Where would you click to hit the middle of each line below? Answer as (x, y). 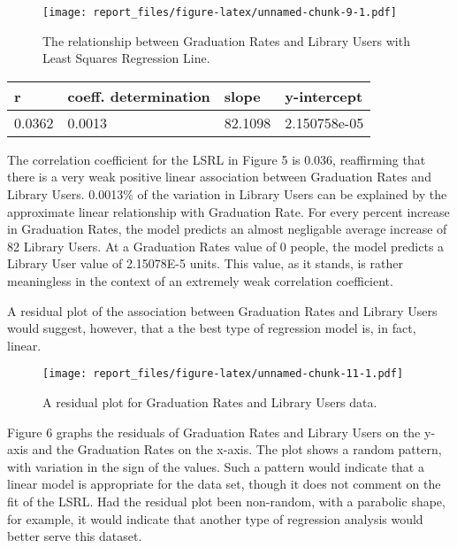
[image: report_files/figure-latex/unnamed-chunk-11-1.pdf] (223, 374)
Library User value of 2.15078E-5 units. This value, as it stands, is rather (205, 263)
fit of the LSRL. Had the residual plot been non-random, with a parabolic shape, (226, 501)
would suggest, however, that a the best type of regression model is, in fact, (212, 328)
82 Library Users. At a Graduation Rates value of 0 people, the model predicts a (226, 246)
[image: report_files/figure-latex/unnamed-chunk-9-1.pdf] (220, 12)
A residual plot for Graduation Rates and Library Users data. (210, 402)
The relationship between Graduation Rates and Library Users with (226, 40)
